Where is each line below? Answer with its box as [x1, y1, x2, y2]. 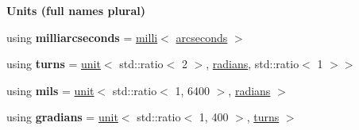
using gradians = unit [6, 109, 118, 125]
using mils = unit [6, 82, 95, 98]
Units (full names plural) [6, 2, 146, 18]
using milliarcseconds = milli [6, 29, 158, 45]
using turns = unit [6, 55, 101, 72]
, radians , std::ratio [206, 55, 299, 72]
